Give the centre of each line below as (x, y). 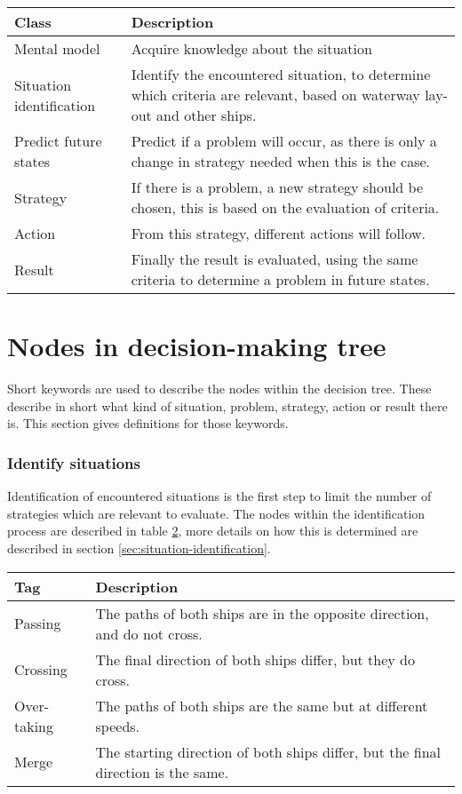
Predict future (58, 141)
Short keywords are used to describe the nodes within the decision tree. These (219, 389)
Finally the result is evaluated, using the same (275, 259)
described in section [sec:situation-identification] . (139, 548)
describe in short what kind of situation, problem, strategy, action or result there (227, 405)
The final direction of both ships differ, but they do (255, 659)
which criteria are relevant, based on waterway (275, 95)
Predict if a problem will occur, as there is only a (284, 141)
